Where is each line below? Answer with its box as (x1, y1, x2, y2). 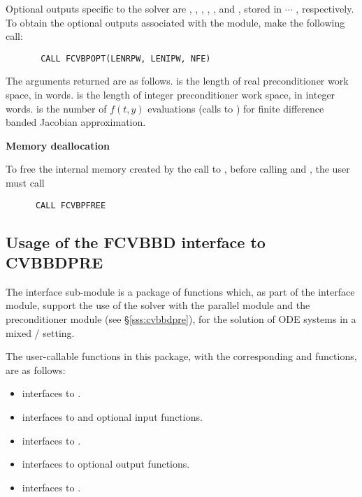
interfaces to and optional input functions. (22, 410, 203, 424)
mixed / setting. (6, 325, 75, 340)
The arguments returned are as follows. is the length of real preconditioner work (6, 73, 349, 88)
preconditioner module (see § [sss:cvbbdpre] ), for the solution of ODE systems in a (6, 312, 356, 326)
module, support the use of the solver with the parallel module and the (6, 298, 310, 312)
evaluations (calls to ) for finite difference (147, 101, 324, 115)
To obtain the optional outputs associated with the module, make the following (6, 15, 345, 29)
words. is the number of (6, 101, 107, 115)
